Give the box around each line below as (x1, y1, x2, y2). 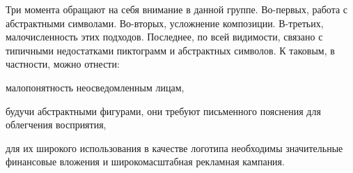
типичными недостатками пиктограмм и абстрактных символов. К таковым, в (6, 43, 335, 57)
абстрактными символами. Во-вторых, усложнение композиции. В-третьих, (6, 15, 324, 30)
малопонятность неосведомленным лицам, (6, 80, 185, 94)
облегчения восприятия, (6, 117, 107, 132)
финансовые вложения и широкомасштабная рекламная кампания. (6, 154, 285, 169)
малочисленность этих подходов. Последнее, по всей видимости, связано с (6, 29, 323, 44)
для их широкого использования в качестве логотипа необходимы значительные (6, 140, 343, 155)
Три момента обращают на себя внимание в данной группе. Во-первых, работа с (6, 2, 348, 16)
